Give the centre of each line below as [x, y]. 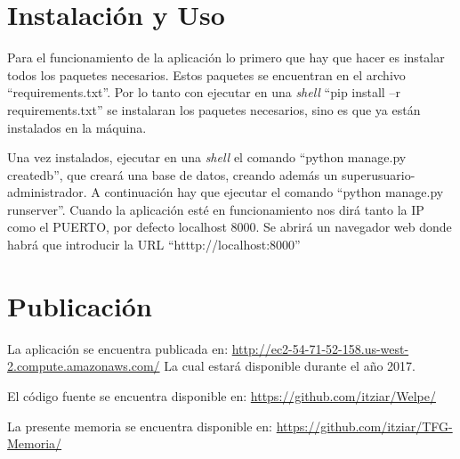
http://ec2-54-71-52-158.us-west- [320, 348]
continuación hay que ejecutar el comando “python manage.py [274, 192]
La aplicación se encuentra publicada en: [118, 348]
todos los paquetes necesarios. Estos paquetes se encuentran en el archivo [206, 74]
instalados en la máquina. [77, 127]
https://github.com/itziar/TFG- [364, 426]
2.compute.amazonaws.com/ [84, 366]
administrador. [47, 192]
